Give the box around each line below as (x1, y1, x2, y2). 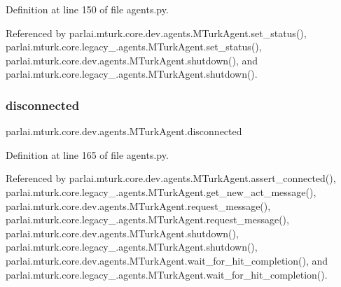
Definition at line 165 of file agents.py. (6, 147, 169, 162)
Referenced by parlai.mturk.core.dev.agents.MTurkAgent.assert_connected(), (6, 171, 336, 185)
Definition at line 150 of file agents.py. (6, 2, 169, 16)
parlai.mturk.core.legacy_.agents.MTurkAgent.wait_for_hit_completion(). (6, 267, 328, 281)
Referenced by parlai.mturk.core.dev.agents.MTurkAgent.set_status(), (6, 25, 307, 40)
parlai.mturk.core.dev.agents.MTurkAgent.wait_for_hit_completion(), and (6, 253, 328, 267)
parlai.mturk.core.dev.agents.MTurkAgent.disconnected (6, 124, 242, 139)
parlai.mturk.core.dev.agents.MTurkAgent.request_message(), (6, 198, 271, 213)
